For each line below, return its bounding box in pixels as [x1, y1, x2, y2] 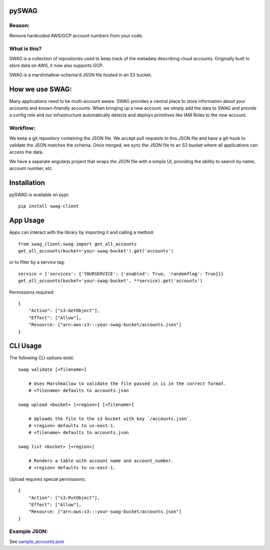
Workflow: [9, 124, 35, 131]
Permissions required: [9, 289, 54, 295]
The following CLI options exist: [9, 355, 74, 361]
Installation [9, 178, 45, 187]
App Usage [9, 216, 45, 225]
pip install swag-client [18, 203, 79, 209]
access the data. [9, 149, 43, 155]
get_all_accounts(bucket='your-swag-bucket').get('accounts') [18, 248, 174, 254]
